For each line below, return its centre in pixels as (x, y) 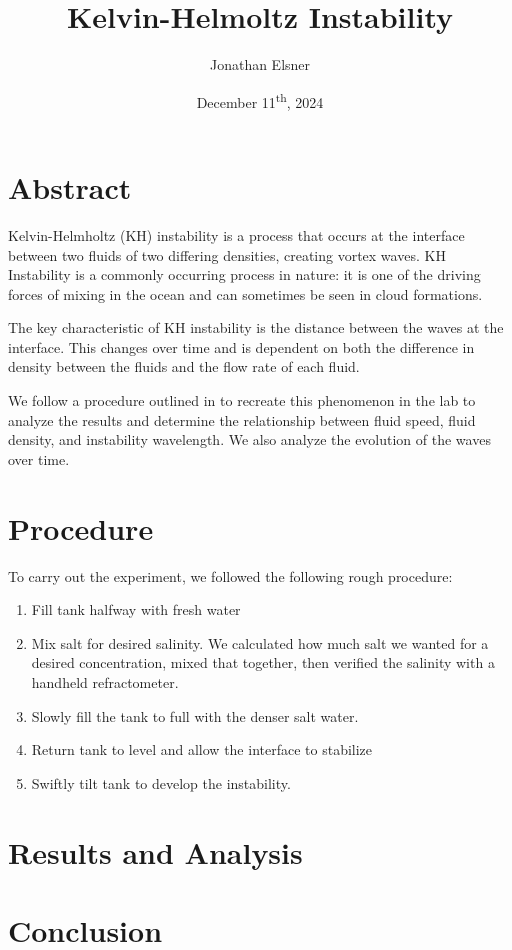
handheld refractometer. (105, 681)
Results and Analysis (155, 851)
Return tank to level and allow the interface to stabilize (202, 749)
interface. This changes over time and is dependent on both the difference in (241, 346)
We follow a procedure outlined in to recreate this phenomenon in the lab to (242, 400)
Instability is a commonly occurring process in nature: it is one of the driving (244, 274)
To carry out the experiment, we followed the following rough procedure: (230, 575)
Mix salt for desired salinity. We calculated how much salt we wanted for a (260, 642)
